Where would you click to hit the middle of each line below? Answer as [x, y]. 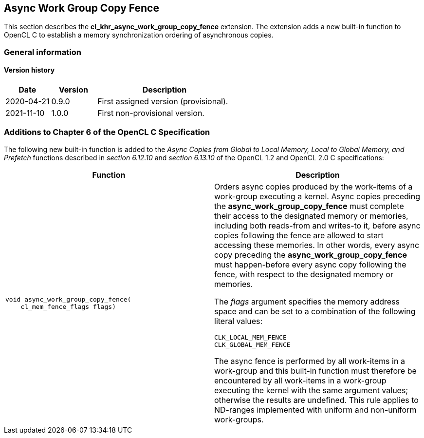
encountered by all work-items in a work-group [300, 380]
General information [43, 52]
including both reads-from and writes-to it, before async [317, 225]
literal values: [239, 321]
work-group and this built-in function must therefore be [315, 371]
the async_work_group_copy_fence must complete [309, 206]
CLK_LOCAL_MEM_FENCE [250, 337]
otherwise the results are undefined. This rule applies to [316, 400]
